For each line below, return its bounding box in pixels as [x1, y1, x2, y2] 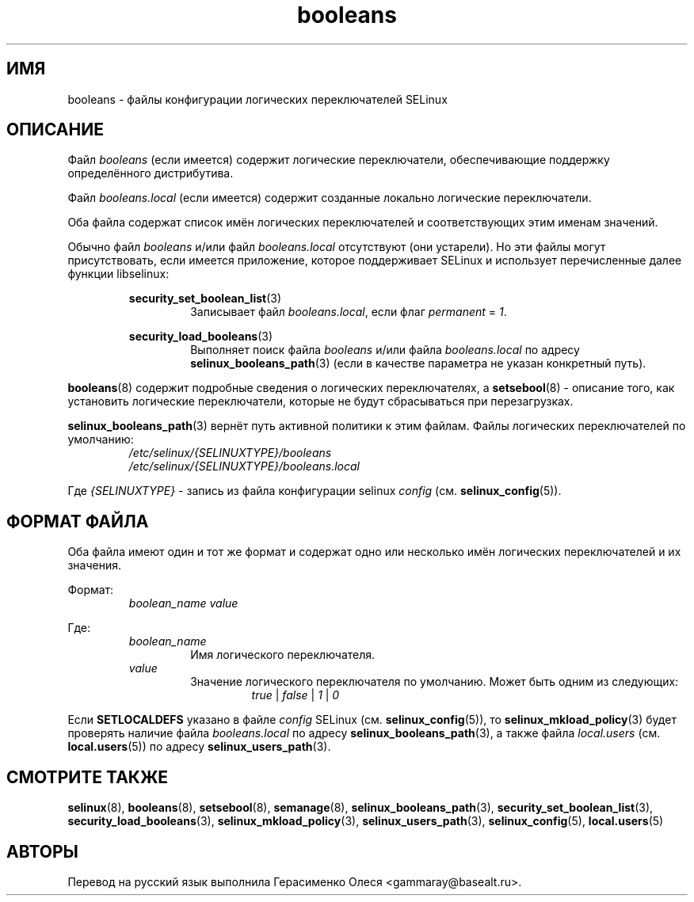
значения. [67, 558, 121, 573]
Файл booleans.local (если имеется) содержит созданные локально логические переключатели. [67, 191, 592, 205]
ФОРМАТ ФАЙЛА [6, 511, 149, 531]
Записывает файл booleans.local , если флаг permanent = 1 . [190, 305, 507, 319]
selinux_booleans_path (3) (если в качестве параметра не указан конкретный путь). [190, 356, 646, 371]
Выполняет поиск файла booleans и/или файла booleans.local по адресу [190, 343, 580, 357]
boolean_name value [128, 596, 238, 611]
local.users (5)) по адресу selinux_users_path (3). [67, 740, 331, 754]
